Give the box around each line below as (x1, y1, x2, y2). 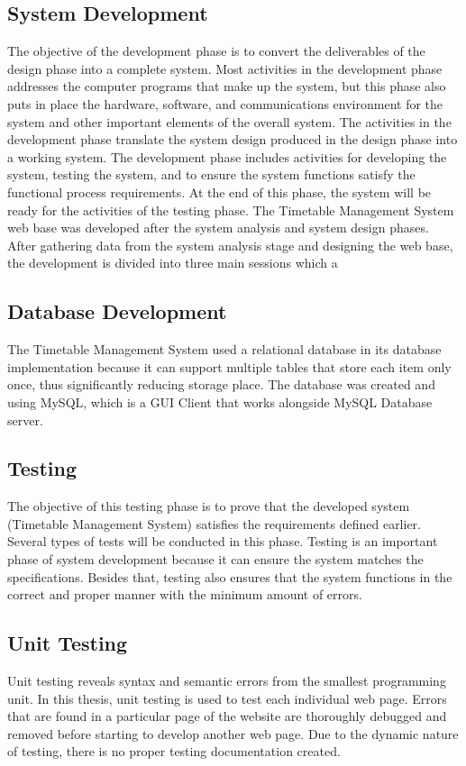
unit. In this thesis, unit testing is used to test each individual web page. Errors (7, 688, 447, 707)
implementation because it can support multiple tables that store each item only (7, 357, 452, 376)
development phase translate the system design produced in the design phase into (7, 130, 458, 149)
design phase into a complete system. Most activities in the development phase (7, 59, 443, 78)
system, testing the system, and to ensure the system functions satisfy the (7, 165, 416, 184)
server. (7, 410, 43, 429)
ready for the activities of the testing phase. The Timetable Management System (7, 200, 454, 219)
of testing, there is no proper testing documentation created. (7, 742, 341, 761)
